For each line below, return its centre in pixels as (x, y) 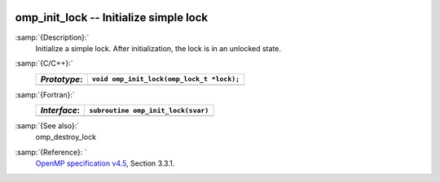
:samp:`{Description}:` (52, 37)
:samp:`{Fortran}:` (45, 94)
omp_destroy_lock (66, 137)
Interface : (60, 110)
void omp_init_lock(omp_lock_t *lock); (166, 79)
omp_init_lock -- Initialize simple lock (111, 17)
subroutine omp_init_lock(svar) (149, 110)
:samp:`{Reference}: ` (51, 152)
